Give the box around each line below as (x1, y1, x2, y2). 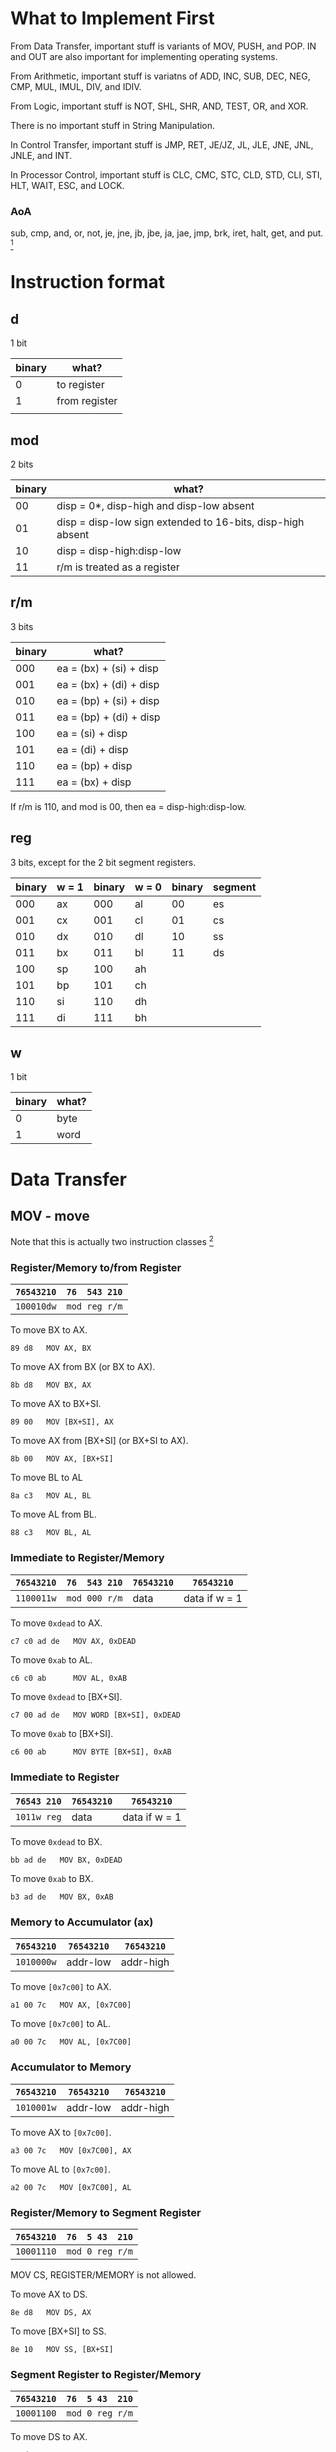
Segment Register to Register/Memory (10, 2367, 202, 2381)
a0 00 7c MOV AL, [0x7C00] (10, 2037, 132, 2047)
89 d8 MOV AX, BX (10, 1343, 92, 1354)
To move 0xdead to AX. (10, 1617, 103, 1629)
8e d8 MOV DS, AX (10, 2307, 92, 2317)
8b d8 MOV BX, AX (10, 1380, 92, 1391)
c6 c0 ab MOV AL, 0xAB (10, 1673, 128, 1683)
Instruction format (10, 271, 165, 294)
